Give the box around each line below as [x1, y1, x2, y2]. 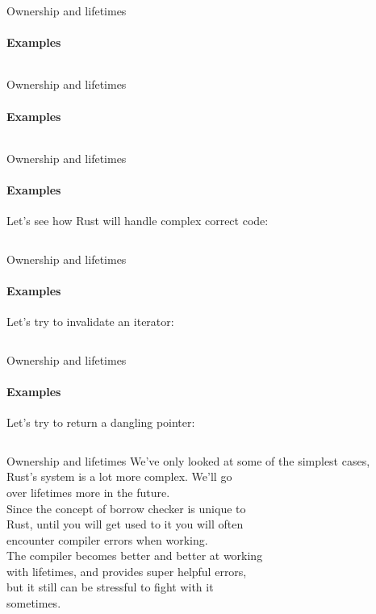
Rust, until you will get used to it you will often [6, 516, 244, 533]
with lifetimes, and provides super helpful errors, [6, 562, 247, 579]
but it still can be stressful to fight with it [6, 578, 214, 595]
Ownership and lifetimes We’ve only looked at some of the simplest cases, [6, 452, 370, 469]
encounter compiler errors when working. [6, 531, 208, 548]
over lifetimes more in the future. [6, 483, 170, 500]
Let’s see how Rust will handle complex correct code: [6, 212, 269, 229]
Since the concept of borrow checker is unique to [6, 499, 246, 516]
